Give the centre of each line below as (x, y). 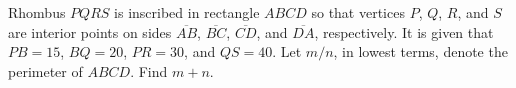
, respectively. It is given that (404, 31)
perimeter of (45, 70)
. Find (149, 70)
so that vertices (358, 12)
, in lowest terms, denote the (420, 51)
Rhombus (37, 12)
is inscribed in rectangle (187, 12)
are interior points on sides (90, 31)
